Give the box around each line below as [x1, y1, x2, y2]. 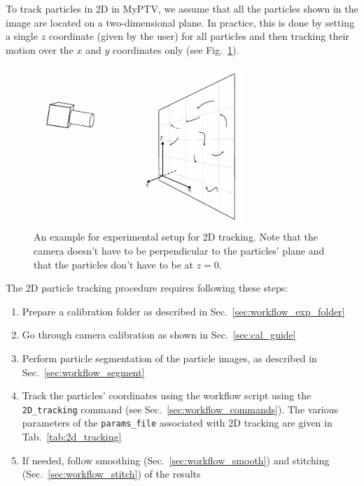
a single [6, 29, 38, 43]
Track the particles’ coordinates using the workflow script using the [22, 388, 311, 403]
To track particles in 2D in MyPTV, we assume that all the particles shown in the [6, 1, 358, 15]
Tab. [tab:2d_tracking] [22, 429, 122, 444]
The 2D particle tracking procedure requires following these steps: [6, 280, 288, 295]
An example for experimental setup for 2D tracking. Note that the [34, 229, 318, 244]
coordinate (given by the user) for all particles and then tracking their [48, 29, 349, 43]
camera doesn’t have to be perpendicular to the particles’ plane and [34, 243, 325, 258]
